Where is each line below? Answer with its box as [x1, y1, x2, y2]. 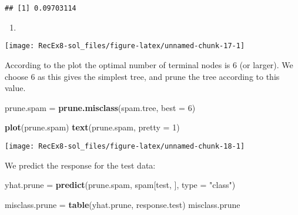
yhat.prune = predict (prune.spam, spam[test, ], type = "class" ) [5, 179, 236, 191]
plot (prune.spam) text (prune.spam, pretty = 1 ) [5, 121, 180, 133]
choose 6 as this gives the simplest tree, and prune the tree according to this [5, 70, 280, 82]
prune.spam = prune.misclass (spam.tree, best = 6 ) [5, 101, 196, 113]
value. [5, 82, 26, 94]
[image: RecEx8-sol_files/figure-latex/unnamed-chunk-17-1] [5, 42, 245, 51]
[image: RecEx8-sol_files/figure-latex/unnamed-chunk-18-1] [5, 142, 245, 150]
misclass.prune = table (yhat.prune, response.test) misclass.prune [5, 198, 240, 210]
